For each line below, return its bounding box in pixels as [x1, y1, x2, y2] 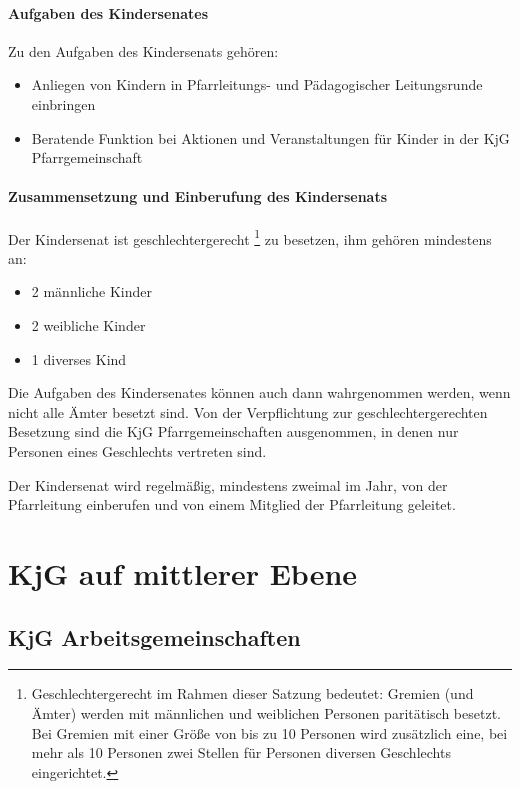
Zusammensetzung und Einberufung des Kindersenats [8, 186, 388, 207]
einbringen [31, 93, 96, 114]
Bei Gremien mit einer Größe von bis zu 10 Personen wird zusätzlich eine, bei [31, 722, 508, 743]
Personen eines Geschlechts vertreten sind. [8, 440, 267, 461]
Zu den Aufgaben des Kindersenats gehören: [8, 40, 279, 61]
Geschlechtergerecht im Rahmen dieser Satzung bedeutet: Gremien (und [31, 683, 474, 704]
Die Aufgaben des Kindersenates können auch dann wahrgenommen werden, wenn [8, 382, 511, 403]
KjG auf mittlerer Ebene [8, 552, 358, 593]
